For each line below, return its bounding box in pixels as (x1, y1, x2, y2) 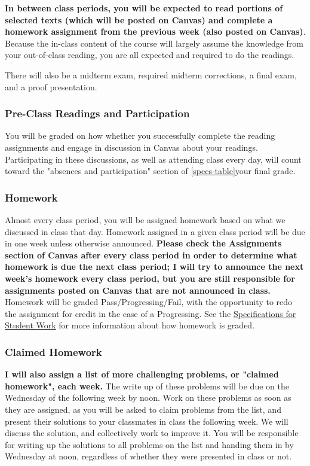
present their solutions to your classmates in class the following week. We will (5, 415, 288, 427)
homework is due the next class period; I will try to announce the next (5, 260, 304, 273)
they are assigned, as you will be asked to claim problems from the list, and (5, 403, 281, 415)
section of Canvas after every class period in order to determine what (5, 248, 297, 261)
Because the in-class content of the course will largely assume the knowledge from (5, 36, 304, 49)
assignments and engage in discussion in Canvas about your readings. (5, 141, 258, 153)
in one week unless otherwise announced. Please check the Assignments (5, 237, 282, 249)
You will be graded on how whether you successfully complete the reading (5, 129, 275, 142)
